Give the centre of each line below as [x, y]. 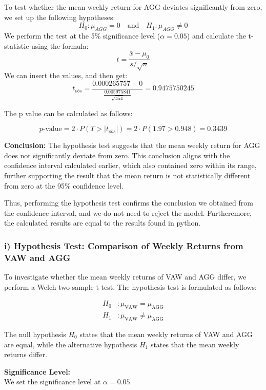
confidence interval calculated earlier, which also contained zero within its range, [130, 165]
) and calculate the [216, 35]
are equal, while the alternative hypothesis [71, 344]
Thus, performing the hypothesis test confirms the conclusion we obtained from [129, 203]
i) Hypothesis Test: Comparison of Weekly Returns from [124, 245]
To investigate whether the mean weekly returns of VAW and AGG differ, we [125, 277]
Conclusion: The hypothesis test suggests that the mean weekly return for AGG [132, 145]
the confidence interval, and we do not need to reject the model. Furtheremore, [128, 212]
